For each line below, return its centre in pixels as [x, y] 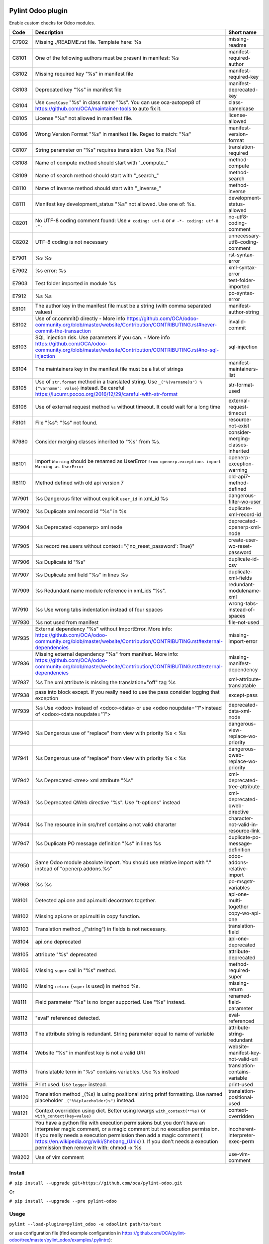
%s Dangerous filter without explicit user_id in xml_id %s [102, 499]
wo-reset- [240, 546]
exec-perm [241, 1141]
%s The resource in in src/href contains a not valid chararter [106, 825]
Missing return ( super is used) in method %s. [88, 986]
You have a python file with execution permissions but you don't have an [120, 1123]
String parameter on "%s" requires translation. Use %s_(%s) [106, 150]
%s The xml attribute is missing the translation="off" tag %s [105, 682]
